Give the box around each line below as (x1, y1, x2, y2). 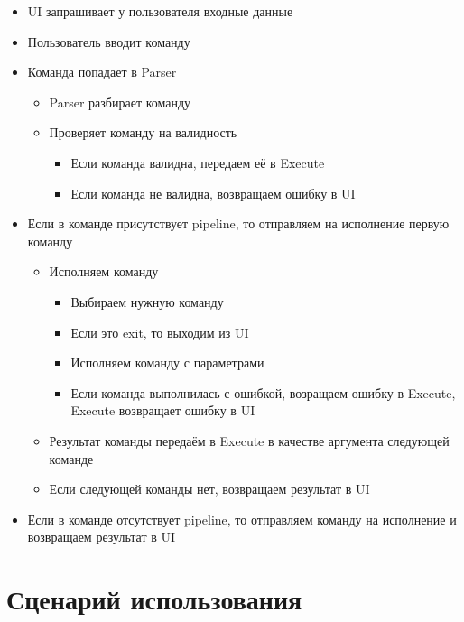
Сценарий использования (6, 580, 302, 617)
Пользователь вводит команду (27, 32, 190, 51)
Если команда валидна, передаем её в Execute (70, 153, 325, 172)
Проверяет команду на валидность (49, 123, 237, 142)
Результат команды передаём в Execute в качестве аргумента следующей (49, 431, 450, 450)
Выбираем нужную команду (70, 292, 224, 311)
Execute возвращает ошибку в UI (70, 401, 255, 420)
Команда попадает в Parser (27, 62, 177, 81)
